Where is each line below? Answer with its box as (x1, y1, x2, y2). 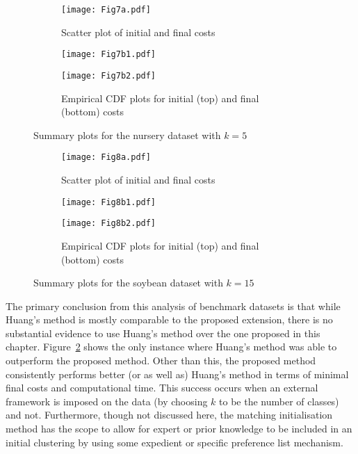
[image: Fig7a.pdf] (61, 5, 151, 15)
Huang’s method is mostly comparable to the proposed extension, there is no (6, 312, 333, 327)
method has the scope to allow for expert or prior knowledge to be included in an (6, 421, 352, 436)
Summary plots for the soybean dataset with (33, 275, 223, 290)
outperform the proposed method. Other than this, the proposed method (6, 353, 316, 368)
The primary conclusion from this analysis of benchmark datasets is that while (6, 298, 341, 313)
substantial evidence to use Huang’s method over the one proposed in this (6, 325, 320, 340)
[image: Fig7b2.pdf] (61, 70, 156, 81)
